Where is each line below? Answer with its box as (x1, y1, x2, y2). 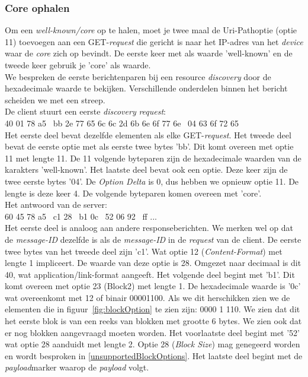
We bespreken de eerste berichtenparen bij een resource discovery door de (5, 70, 271, 83)
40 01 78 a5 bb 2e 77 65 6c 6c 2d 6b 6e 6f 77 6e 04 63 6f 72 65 (5, 116, 239, 129)
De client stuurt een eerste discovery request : (5, 105, 166, 118)
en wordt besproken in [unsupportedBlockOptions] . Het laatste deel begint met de (5, 349, 303, 362)
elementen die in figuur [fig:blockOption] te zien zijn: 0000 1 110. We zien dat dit (5, 303, 300, 315)
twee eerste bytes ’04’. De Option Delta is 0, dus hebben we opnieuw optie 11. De (5, 175, 299, 187)
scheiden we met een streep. (5, 93, 105, 106)
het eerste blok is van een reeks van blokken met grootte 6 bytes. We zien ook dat (5, 315, 302, 327)
